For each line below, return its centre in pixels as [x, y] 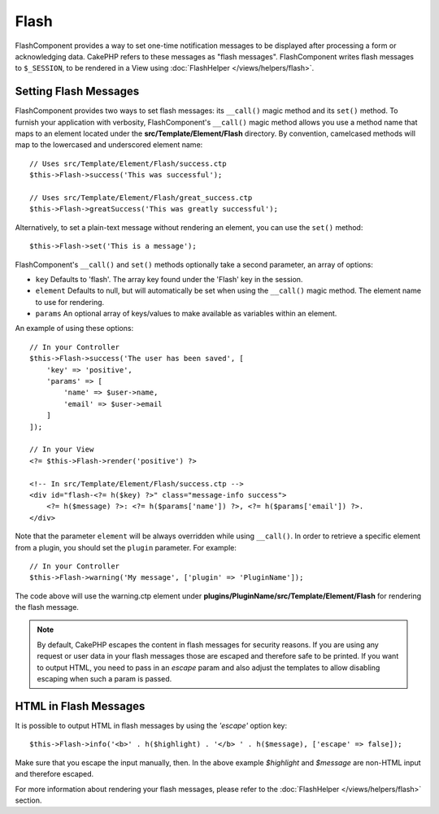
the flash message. [47, 607]
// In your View [62, 450]
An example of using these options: [74, 329]
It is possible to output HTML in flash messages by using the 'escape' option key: [151, 725]
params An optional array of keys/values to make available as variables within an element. [186, 314]
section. [28, 800]
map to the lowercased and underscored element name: [109, 145]
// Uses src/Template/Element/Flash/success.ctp [128, 163]
